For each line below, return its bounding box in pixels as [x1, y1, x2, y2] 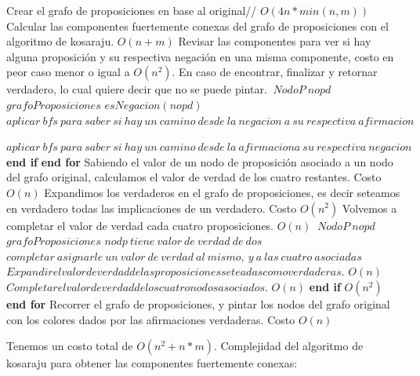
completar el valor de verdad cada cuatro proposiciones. [6, 217, 274, 233]
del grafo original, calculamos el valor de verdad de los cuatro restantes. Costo [6, 169, 382, 185]
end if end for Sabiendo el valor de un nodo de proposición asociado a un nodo [6, 153, 393, 170]
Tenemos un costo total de [6, 338, 133, 354]
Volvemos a [342, 199, 397, 216]
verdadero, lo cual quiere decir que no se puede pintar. [6, 81, 267, 97]
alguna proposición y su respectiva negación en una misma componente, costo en [6, 48, 394, 64]
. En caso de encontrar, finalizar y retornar [172, 64, 378, 80]
